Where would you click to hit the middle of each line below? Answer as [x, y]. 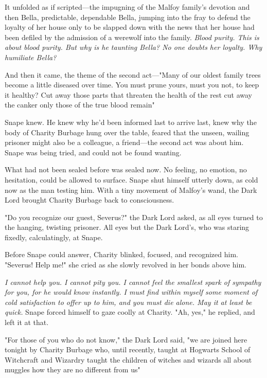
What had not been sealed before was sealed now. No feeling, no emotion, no [126, 169]
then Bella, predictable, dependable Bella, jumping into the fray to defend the [128, 17]
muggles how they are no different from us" [73, 370]
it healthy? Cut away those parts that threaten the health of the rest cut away [128, 94]
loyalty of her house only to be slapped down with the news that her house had [130, 27]
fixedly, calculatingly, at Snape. [54, 237]
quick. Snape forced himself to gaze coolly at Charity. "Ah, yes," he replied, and [130, 312]
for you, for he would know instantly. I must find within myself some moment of [131, 292]
